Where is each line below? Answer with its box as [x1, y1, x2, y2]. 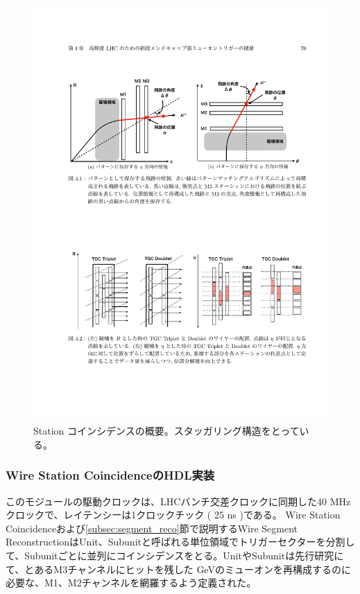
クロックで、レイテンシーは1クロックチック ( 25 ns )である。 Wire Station [6, 507, 341, 522]
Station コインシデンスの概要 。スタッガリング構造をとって [33, 423, 300, 438]
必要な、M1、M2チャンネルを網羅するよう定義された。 [6, 575, 257, 590]
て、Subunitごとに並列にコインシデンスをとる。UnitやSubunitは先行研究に [6, 548, 344, 563]
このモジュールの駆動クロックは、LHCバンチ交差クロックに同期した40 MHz [6, 493, 351, 508]
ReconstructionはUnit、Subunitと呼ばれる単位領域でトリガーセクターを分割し [6, 534, 355, 549]
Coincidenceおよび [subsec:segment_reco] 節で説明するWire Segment [6, 521, 298, 535]
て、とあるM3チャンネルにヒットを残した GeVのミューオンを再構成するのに [6, 561, 351, 576]
